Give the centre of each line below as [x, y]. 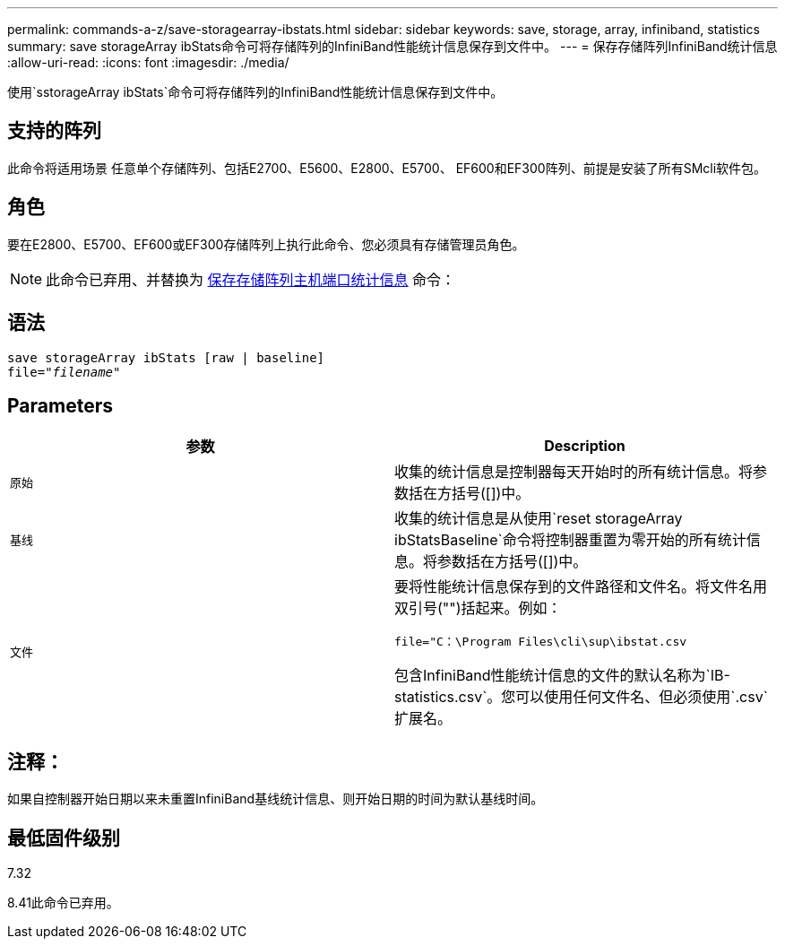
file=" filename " [64, 372]
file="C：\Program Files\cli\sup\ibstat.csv [541, 642]
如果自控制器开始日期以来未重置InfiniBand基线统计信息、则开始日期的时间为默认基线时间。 [276, 799]
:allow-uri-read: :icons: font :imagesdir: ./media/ [148, 62]
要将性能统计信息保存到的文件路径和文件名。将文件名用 [581, 587]
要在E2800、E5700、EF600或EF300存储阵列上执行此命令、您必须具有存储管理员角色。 [266, 244]
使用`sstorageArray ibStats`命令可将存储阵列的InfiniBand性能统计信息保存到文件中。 [255, 92]
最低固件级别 [64, 838]
